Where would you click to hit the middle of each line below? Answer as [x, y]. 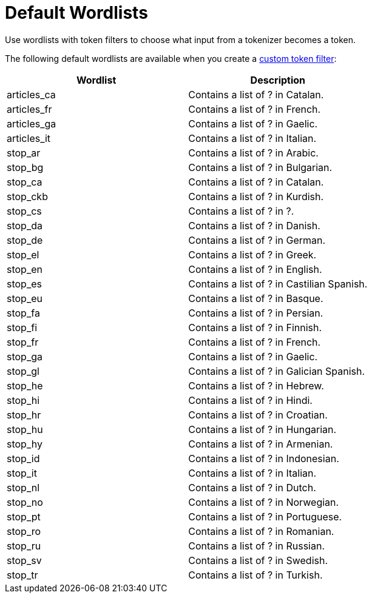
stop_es [24, 284]
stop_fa [23, 313]
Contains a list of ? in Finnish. [255, 327]
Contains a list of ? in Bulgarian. [260, 167]
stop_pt [24, 516]
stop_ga [25, 356]
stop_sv [24, 560]
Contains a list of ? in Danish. [254, 225]
